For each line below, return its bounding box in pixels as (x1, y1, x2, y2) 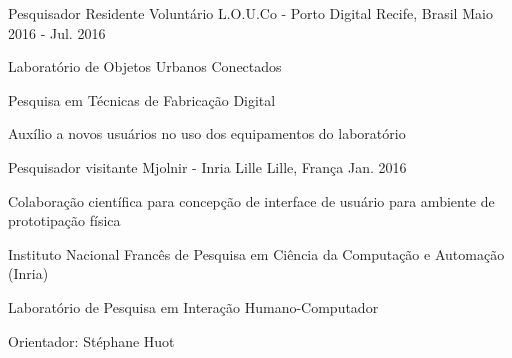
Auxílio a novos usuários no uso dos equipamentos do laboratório (8, 123, 406, 144)
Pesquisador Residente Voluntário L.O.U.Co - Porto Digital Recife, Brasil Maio (8, 3, 493, 23)
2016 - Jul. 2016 (8, 22, 106, 43)
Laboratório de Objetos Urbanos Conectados (8, 56, 282, 77)
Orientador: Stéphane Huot (8, 330, 175, 351)
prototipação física (8, 210, 121, 231)
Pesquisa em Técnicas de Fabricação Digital (8, 89, 276, 110)
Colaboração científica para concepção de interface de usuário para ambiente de (8, 190, 495, 211)
